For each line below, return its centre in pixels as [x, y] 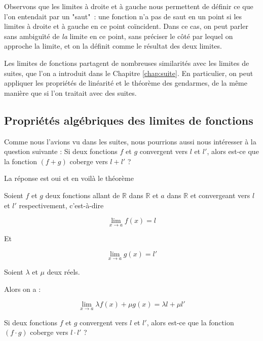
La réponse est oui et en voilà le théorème [69, 178]
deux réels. [63, 272]
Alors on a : [23, 289]
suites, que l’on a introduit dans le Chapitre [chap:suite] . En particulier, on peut [129, 73]
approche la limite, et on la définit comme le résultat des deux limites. [113, 46]
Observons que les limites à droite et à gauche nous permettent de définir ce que [129, 6]
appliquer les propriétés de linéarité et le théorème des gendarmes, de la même [126, 83]
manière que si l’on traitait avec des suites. [70, 92]
